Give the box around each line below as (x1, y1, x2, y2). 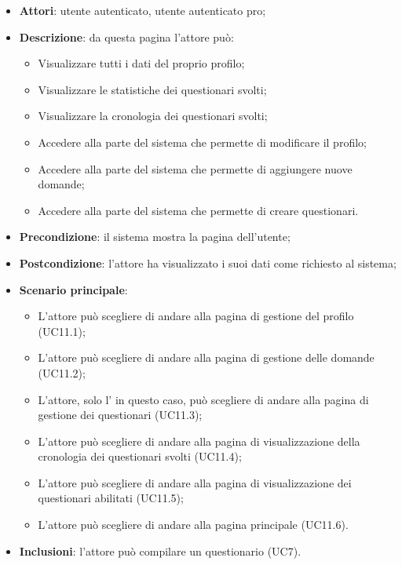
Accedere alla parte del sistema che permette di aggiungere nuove (38, 160, 353, 177)
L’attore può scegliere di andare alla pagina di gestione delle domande (38, 349, 375, 366)
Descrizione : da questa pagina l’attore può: (19, 28, 234, 45)
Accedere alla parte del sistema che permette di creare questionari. (38, 202, 359, 218)
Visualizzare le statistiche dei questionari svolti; (38, 81, 267, 97)
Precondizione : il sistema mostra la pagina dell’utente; (19, 228, 291, 245)
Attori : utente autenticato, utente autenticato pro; (19, 2, 266, 18)
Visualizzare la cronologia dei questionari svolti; (38, 108, 268, 124)
